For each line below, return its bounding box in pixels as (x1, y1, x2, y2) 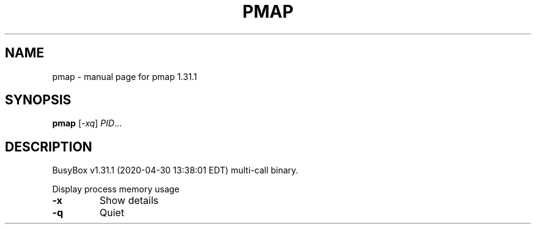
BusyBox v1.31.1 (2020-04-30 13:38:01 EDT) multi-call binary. (52, 165, 299, 176)
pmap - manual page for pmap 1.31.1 (52, 71, 197, 82)
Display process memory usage (52, 184, 180, 195)
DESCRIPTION (5, 139, 92, 154)
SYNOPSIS (5, 92, 72, 108)
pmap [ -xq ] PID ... (52, 118, 122, 129)
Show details (99, 194, 159, 207)
